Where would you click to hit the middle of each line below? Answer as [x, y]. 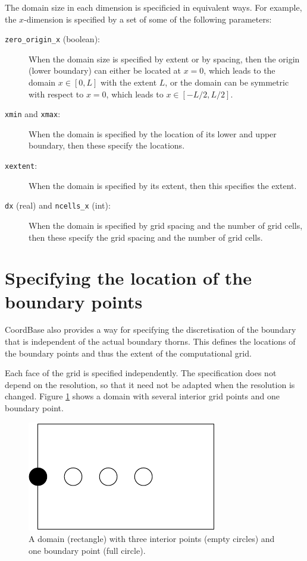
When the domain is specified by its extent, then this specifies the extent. [163, 185]
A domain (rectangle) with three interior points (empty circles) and [152, 539]
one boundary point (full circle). [87, 550]
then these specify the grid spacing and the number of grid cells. [146, 237]
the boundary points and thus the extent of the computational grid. [128, 353]
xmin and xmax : [33, 114]
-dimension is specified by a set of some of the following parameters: [148, 19]
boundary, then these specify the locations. [107, 145]
